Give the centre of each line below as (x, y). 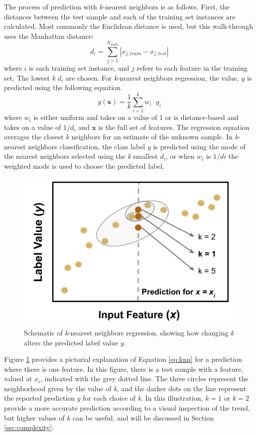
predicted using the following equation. (63, 87)
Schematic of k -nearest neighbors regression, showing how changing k (129, 332)
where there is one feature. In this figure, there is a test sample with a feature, (124, 369)
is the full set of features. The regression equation (174, 127)
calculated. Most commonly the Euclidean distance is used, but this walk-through (128, 26)
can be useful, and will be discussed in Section (143, 417)
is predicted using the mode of (199, 146)
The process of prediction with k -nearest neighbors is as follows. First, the (117, 6)
